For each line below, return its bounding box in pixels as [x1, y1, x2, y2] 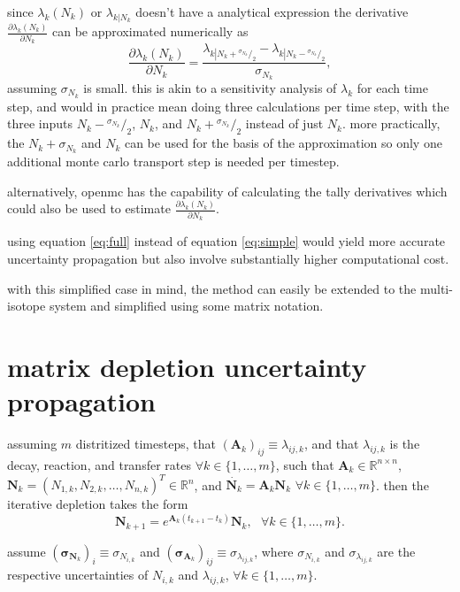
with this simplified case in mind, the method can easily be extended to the [7, 279, 417, 297]
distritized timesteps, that [75, 434, 216, 453]
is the [389, 434, 420, 453]
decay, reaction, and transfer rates [7, 455, 191, 473]
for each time [356, 79, 428, 97]
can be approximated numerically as [51, 22, 249, 41]
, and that [303, 434, 359, 453]
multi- [419, 279, 453, 297]
